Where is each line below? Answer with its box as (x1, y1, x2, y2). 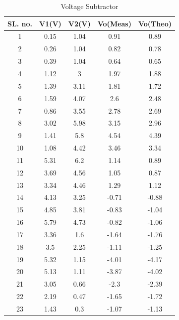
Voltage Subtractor (60, 1, 119, 11)
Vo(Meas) (97, 18, 131, 28)
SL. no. (7, 18, 32, 28)
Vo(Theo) (138, 18, 172, 28)
